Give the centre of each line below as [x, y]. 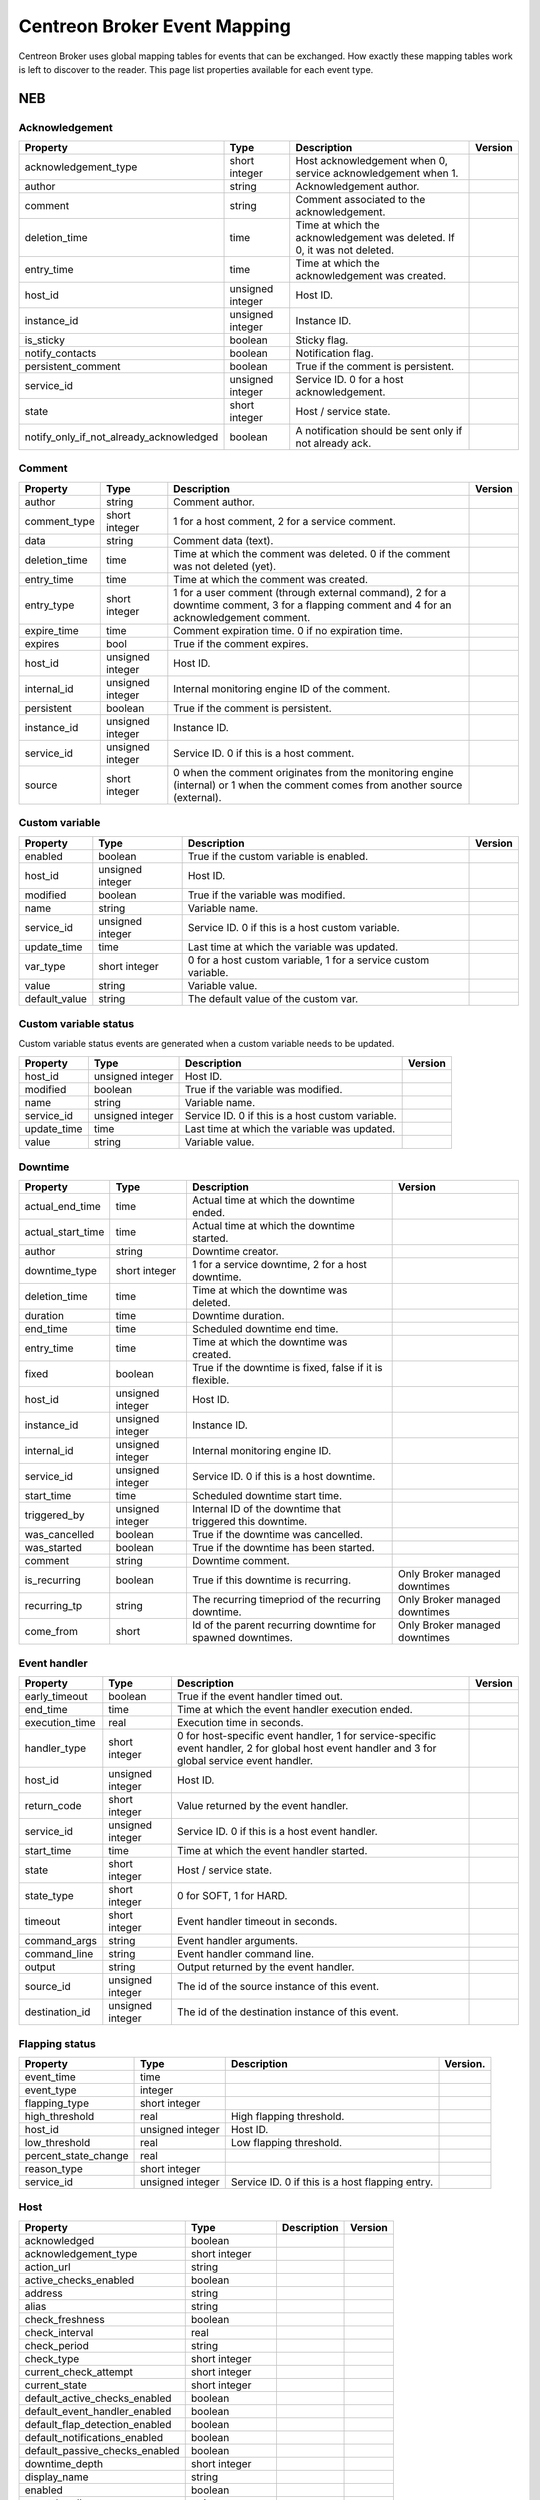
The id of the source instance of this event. [278, 1987]
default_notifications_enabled [94, 2437]
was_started [53, 1548]
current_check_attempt [79, 2372]
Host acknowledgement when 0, [372, 161]
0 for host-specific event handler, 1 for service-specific [306, 1736]
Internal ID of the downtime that [266, 1509]
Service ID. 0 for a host [349, 380]
